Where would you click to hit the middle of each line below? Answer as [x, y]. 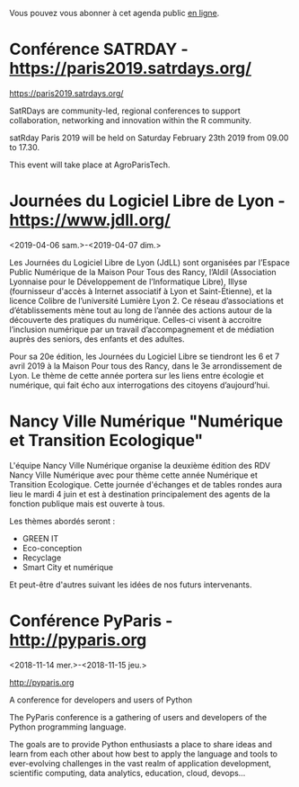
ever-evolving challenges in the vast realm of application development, [141, 763]
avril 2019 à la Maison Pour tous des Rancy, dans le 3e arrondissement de [146, 366]
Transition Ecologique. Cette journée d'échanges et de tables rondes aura [146, 484]
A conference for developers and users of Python [101, 700]
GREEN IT [40, 538]
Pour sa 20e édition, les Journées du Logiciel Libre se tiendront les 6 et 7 [145, 356]
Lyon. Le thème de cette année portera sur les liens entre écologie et [136, 375]
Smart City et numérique [68, 567]
